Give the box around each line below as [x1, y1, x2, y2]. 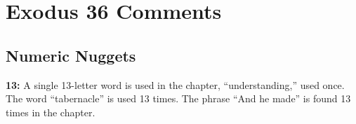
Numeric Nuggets [6, 44, 136, 66]
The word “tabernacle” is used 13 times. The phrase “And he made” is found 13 [6, 91, 351, 106]
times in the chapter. [6, 104, 95, 119]
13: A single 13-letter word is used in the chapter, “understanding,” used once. [6, 77, 345, 92]
